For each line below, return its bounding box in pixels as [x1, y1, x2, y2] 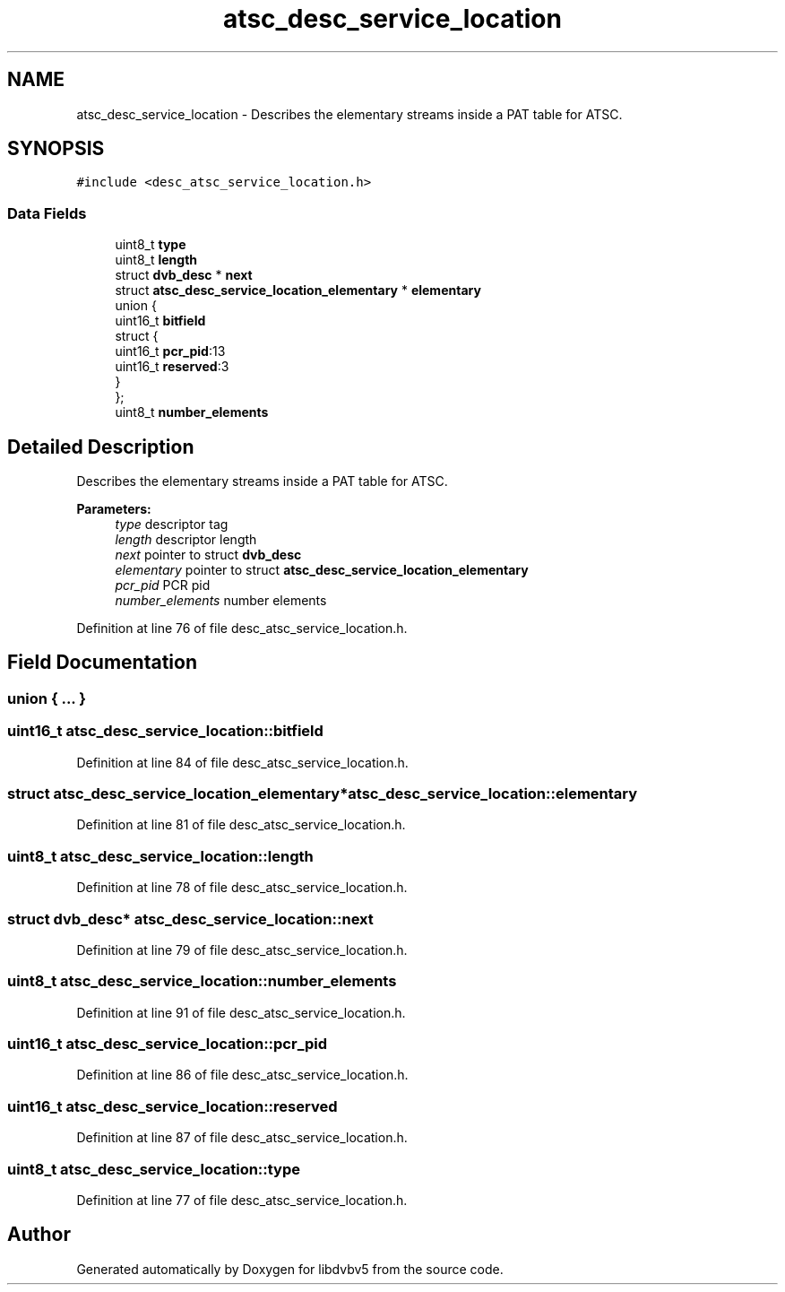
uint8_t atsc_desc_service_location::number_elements [7, 972, 397, 991]
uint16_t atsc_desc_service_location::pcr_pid [7, 1035, 328, 1053]
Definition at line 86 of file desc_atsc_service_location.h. [76, 1067, 409, 1083]
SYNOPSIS [7, 137, 105, 160]
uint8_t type [115, 237, 186, 253]
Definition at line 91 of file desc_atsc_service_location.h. [76, 1004, 406, 1020]
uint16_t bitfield [115, 313, 206, 329]
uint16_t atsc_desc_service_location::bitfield [7, 722, 323, 741]
